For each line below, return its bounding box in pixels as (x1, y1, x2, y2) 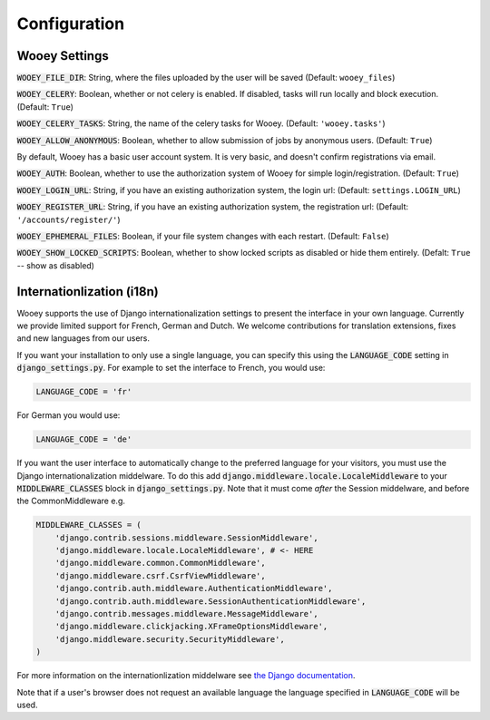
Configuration (16, 14, 125, 34)
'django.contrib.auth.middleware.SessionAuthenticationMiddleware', (54, 596, 367, 607)
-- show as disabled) (16, 259, 95, 271)
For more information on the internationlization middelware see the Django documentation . (16, 670, 356, 681)
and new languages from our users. (16, 333, 150, 344)
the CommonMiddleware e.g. (16, 495, 126, 507)
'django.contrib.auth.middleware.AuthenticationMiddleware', (54, 583, 333, 594)
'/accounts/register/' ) (16, 214, 122, 225)
